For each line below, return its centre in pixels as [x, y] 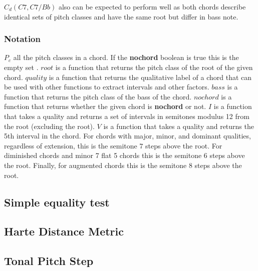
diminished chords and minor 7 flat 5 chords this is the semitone [103, 155]
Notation [22, 39]
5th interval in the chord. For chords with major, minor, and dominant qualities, [127, 136]
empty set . [21, 67]
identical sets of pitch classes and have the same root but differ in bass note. [121, 16]
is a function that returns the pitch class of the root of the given [154, 67]
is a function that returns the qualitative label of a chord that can [150, 77]
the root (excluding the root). [49, 126]
